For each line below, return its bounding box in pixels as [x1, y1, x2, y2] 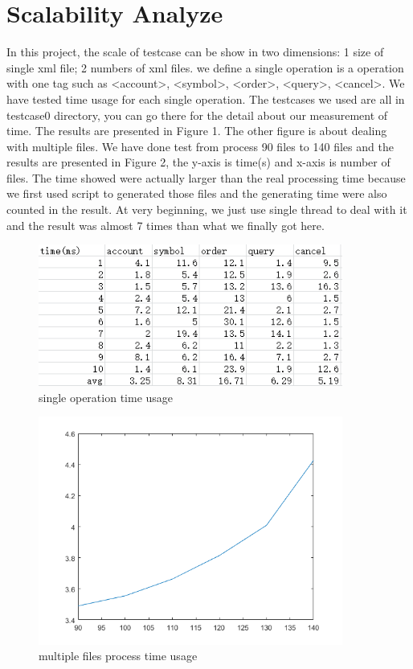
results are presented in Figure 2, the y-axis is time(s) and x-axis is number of [6, 154, 391, 170]
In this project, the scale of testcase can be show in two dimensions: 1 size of [6, 43, 384, 60]
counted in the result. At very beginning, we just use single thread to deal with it [6, 201, 407, 218]
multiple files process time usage [39, 647, 198, 664]
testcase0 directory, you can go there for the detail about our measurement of [6, 106, 388, 123]
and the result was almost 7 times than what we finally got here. [6, 216, 325, 233]
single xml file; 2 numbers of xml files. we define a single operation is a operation [6, 59, 404, 76]
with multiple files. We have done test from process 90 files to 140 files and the [6, 137, 394, 154]
